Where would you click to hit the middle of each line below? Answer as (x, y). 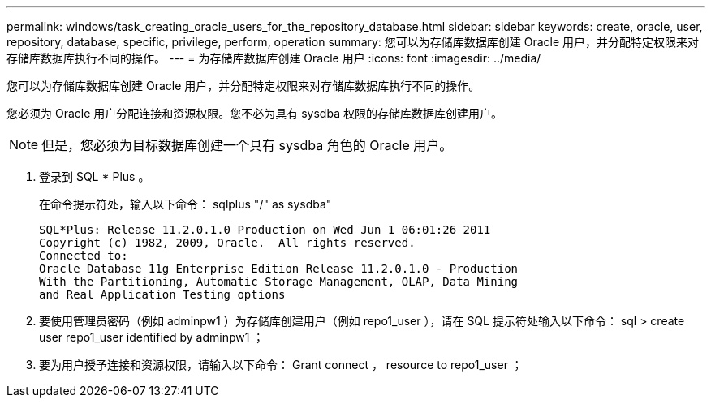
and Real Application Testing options (162, 294)
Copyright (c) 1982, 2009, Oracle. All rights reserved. (227, 243)
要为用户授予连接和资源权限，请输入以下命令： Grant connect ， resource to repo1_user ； (281, 365)
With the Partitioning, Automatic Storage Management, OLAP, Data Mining (279, 282)
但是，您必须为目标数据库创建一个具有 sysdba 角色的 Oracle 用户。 (247, 145)
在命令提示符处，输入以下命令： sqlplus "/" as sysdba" (185, 204)
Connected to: (84, 256)
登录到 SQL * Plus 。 (95, 176)
